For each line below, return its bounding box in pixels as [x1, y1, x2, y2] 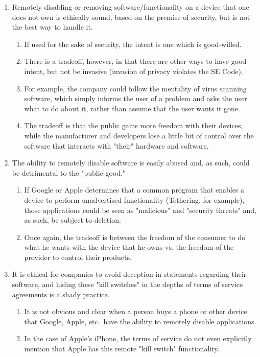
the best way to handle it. [12, 21, 93, 32]
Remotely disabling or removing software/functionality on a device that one [12, 2, 249, 12]
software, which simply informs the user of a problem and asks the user [24, 93, 247, 104]
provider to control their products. [24, 251, 132, 262]
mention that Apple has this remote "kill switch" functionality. [24, 343, 220, 354]
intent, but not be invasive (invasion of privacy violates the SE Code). [24, 65, 243, 76]
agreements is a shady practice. [12, 289, 110, 299]
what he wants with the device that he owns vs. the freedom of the [24, 242, 234, 252]
